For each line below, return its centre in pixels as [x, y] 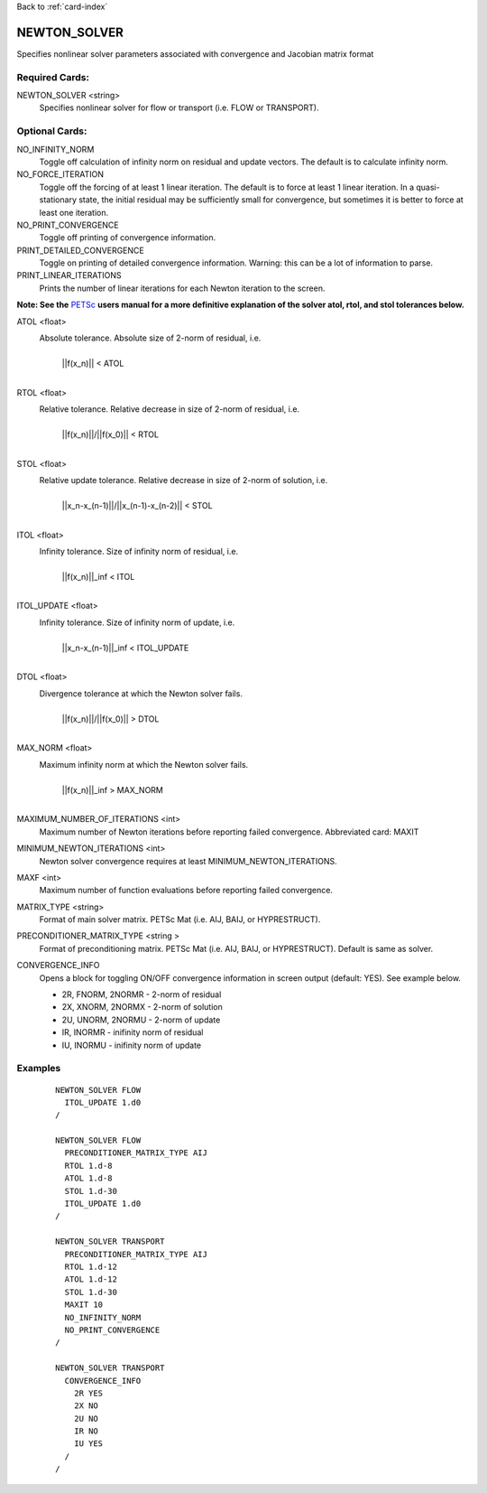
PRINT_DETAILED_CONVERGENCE [80, 250]
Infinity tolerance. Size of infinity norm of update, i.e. [137, 622]
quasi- [428, 187]
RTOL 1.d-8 [88, 1166]
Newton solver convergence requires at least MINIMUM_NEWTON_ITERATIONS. [188, 861]
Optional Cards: [52, 131]
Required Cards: [53, 77]
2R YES [88, 1393]
